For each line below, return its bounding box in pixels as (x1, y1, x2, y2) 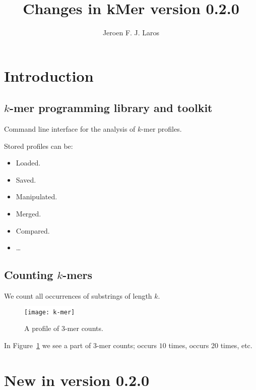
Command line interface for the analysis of (4, 124, 136, 134)
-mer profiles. (141, 124, 182, 134)
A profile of (24, 323, 59, 333)
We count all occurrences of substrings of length (4, 291, 152, 301)
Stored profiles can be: (4, 140, 73, 151)
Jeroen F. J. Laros (102, 27, 160, 38)
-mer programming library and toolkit (9, 100, 213, 116)
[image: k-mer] (24, 308, 75, 316)
